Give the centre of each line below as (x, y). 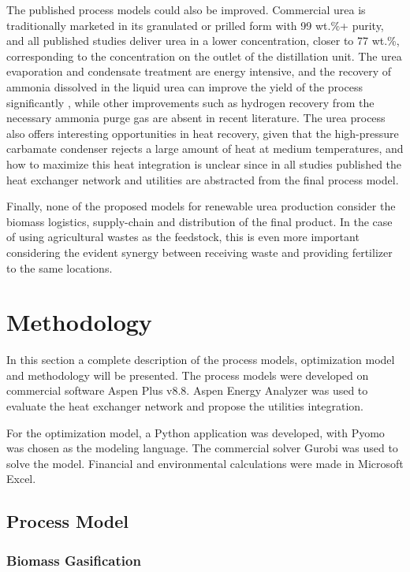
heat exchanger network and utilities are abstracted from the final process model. (203, 179)
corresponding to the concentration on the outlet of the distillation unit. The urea (204, 56)
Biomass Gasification (74, 560)
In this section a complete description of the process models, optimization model (201, 360)
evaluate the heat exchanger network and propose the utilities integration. (185, 406)
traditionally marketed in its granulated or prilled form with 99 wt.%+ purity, (195, 25)
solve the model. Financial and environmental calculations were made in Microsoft (205, 463)
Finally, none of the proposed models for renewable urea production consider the (201, 206)
